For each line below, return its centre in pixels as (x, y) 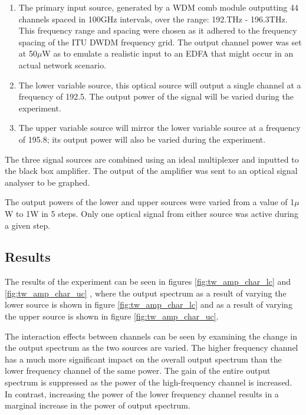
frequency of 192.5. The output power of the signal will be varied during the (156, 96)
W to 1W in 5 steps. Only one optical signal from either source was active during (152, 213)
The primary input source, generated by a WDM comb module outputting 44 (158, 7)
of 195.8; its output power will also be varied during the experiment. (142, 139)
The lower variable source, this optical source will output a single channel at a (160, 85)
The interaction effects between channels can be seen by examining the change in (151, 336)
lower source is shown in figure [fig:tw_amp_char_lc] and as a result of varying (149, 304)
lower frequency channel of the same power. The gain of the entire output (138, 370)
